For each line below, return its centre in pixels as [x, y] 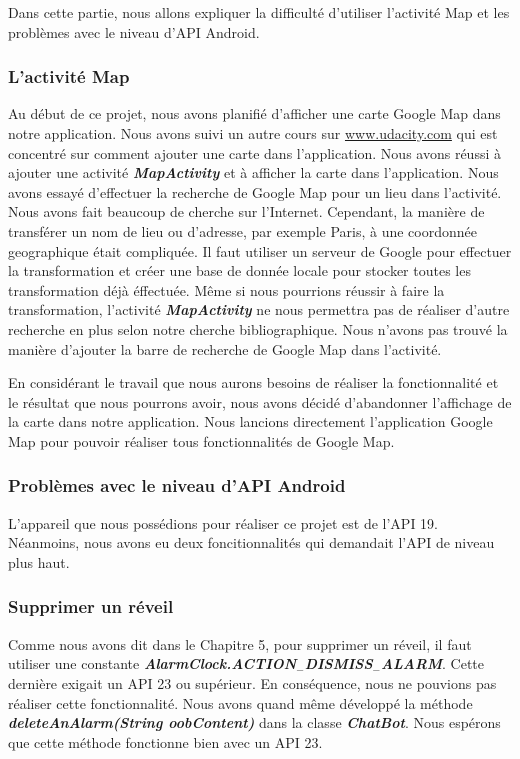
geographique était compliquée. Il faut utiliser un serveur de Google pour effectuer [260, 250]
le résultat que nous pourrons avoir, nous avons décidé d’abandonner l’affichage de [260, 401]
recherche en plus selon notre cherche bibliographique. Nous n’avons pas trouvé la [258, 328]
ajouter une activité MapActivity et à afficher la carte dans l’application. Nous [253, 172]
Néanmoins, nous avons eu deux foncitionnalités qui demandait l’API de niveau [251, 542]
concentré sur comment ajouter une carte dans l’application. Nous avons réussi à [254, 152]
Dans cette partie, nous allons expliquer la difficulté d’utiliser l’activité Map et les [259, 12]
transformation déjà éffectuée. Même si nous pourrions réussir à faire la [226, 289]
